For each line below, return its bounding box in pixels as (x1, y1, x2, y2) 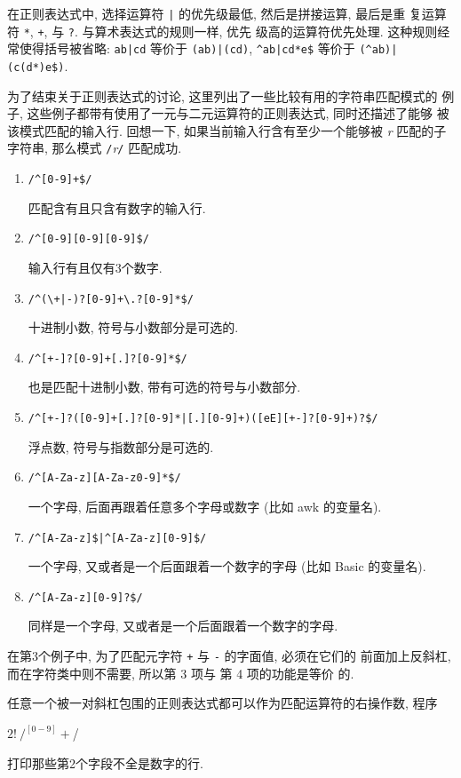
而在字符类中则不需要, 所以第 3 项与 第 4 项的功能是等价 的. (7, 663, 354, 682)
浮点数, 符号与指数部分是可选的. (28, 437, 214, 456)
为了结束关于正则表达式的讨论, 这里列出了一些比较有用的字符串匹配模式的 (7, 86, 438, 105)
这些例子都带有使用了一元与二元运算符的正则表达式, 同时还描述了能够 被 (27, 104, 449, 123)
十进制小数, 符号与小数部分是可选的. (28, 318, 239, 337)
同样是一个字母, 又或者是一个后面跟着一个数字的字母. (28, 616, 338, 635)
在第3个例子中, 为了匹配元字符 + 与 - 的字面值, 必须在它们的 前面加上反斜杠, (7, 647, 451, 665)
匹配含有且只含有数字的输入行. (28, 198, 206, 217)
